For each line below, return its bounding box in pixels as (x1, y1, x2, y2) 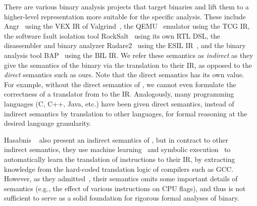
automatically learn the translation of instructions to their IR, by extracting (4, 154, 235, 164)
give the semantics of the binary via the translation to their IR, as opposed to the (4, 59, 252, 70)
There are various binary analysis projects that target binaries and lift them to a (4, 1, 249, 11)
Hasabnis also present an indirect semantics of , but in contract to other (4, 134, 228, 145)
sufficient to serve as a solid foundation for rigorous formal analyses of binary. (4, 193, 240, 203)
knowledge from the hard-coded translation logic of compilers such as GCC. (4, 163, 234, 174)
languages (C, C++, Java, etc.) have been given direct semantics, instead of (4, 98, 234, 108)
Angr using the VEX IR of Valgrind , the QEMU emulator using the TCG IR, (4, 21, 250, 31)
